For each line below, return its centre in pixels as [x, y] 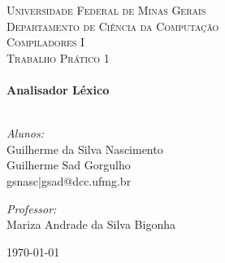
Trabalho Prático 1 [58, 57]
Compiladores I [46, 42]
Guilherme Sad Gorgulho [69, 165]
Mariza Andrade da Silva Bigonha [91, 224]
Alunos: [26, 133]
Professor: [32, 208]
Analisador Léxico [58, 89]
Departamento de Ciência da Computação [113, 26]
